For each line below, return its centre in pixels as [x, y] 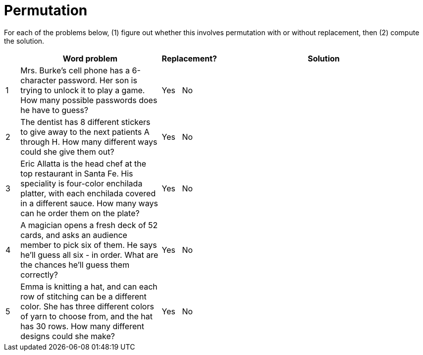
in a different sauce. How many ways [89, 203]
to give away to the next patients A [85, 132]
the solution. [24, 41]
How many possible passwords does [89, 100]
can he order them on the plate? [80, 213]
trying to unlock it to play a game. [83, 90]
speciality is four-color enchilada [81, 183]
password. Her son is [98, 80]
